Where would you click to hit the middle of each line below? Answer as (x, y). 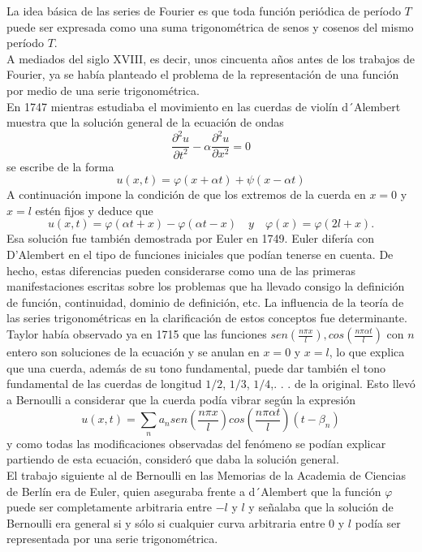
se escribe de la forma (60, 166)
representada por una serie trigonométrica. (112, 539)
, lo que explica (367, 351)
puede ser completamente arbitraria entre (110, 507)
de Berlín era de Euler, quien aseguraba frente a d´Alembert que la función (194, 491)
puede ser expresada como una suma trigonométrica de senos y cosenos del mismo (210, 26)
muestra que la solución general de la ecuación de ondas (145, 122)
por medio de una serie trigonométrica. (103, 90)
